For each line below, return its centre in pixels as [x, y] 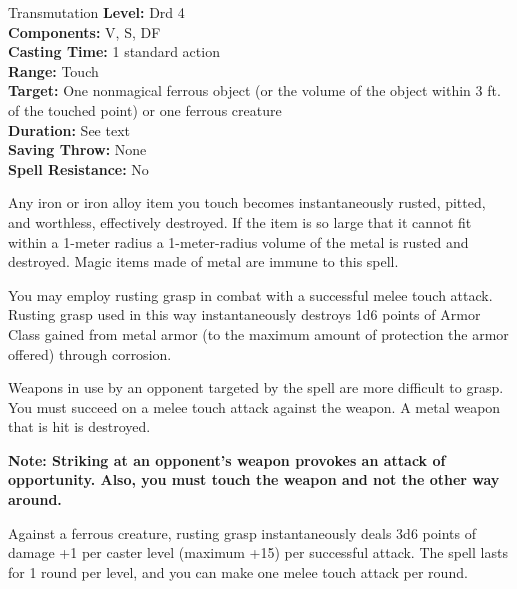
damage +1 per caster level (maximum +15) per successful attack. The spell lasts [258, 552]
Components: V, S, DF [84, 31]
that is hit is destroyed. [79, 426]
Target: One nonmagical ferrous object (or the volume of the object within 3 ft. [254, 90]
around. [35, 499]
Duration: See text [69, 129]
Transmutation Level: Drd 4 [96, 12]
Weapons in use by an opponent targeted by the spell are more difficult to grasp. [256, 387]
